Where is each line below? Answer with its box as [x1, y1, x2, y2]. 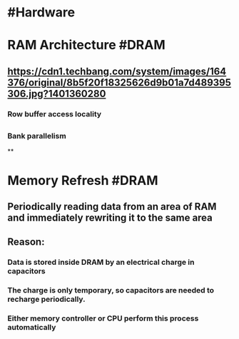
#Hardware [7, 4, 76, 21]
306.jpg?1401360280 [7, 87, 106, 100]
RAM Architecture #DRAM [7, 37, 166, 54]
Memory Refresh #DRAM [7, 172, 158, 188]
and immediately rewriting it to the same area [7, 212, 213, 224]
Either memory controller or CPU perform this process [7, 313, 199, 323]
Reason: [7, 236, 45, 248]
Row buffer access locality [7, 108, 102, 118]
